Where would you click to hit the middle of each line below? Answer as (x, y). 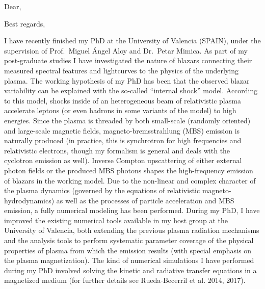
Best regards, (25, 23)
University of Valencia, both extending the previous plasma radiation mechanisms (132, 230)
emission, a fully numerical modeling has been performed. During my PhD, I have (132, 210)
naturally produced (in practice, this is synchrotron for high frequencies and (123, 140)
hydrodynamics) (29, 200)
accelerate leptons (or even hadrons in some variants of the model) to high (120, 110)
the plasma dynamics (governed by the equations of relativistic (102, 190)
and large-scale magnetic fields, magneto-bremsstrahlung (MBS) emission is (122, 130)
